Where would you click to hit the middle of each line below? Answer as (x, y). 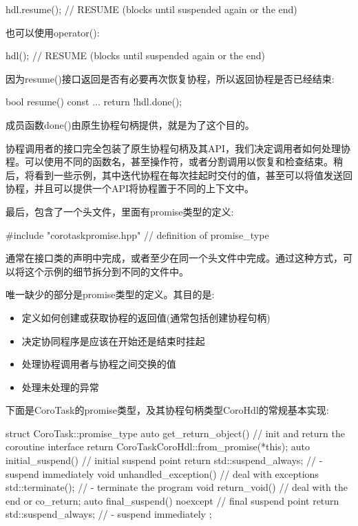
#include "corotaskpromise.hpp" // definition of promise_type (137, 234)
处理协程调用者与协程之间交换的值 (99, 364)
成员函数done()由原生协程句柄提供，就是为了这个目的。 (130, 124)
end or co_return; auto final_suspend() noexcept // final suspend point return (172, 500)
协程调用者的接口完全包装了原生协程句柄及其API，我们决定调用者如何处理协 (178, 148)
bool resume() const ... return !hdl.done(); (94, 102)
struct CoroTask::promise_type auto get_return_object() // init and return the (175, 433)
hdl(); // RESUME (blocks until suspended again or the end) (135, 55)
